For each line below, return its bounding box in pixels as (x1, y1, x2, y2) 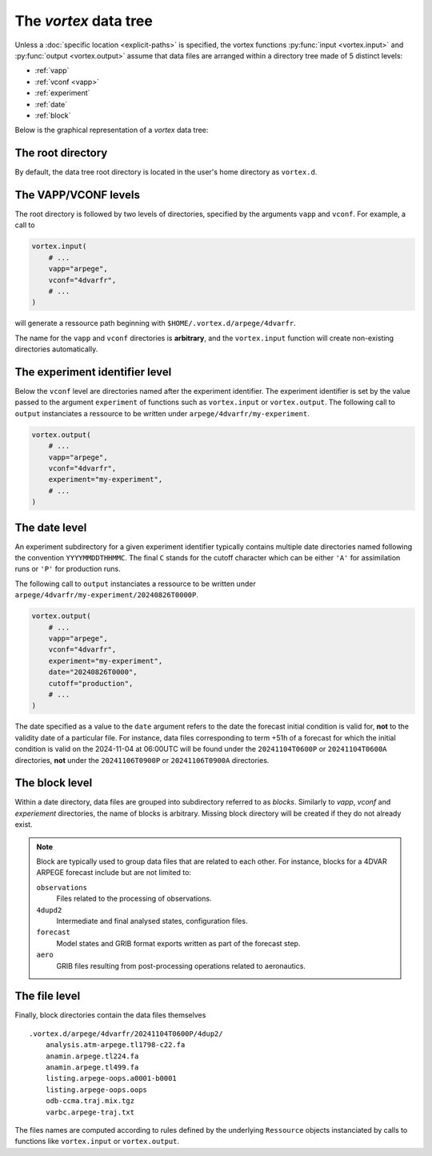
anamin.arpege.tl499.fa (45, 1062, 139, 1072)
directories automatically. (14, 344, 98, 354)
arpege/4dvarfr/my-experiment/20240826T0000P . (14, 590, 199, 600)
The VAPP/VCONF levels (14, 188, 140, 202)
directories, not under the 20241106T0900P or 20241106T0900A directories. (14, 755, 270, 765)
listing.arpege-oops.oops (45, 1085, 148, 1094)
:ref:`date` (34, 99, 68, 109)
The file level (14, 989, 81, 1003)
